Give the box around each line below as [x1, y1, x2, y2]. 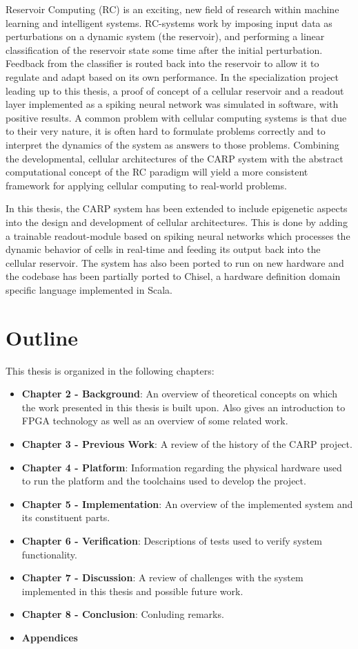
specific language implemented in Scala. [6, 282, 172, 297]
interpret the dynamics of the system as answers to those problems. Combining [6, 137, 339, 151]
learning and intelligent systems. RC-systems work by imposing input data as [6, 15, 332, 30]
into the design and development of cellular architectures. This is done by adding [6, 214, 348, 229]
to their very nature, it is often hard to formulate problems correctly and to [6, 124, 326, 138]
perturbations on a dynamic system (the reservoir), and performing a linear [6, 29, 325, 44]
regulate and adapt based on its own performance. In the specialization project [6, 69, 339, 84]
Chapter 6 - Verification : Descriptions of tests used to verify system [21, 533, 323, 547]
